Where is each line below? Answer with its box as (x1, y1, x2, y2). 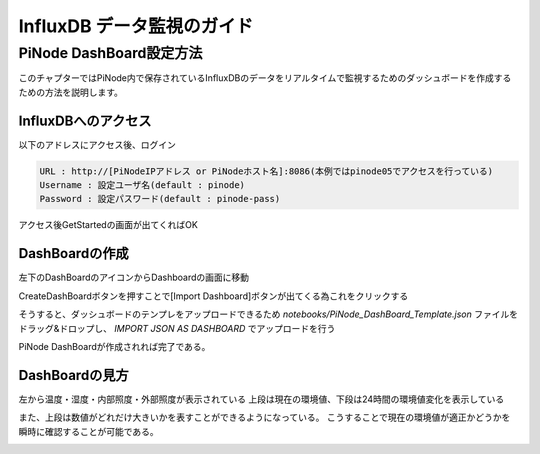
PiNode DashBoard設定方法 (18, 44, 203, 62)
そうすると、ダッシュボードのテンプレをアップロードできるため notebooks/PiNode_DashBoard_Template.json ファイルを (18, 308, 519, 320)
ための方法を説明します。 (18, 86, 124, 98)
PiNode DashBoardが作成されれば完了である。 (18, 340, 211, 352)
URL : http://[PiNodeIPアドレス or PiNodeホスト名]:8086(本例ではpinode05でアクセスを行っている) (39, 165, 494, 177)
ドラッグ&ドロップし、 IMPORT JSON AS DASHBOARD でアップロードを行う (18, 322, 336, 334)
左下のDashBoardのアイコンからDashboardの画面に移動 (18, 271, 250, 284)
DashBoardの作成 (18, 245, 129, 262)
